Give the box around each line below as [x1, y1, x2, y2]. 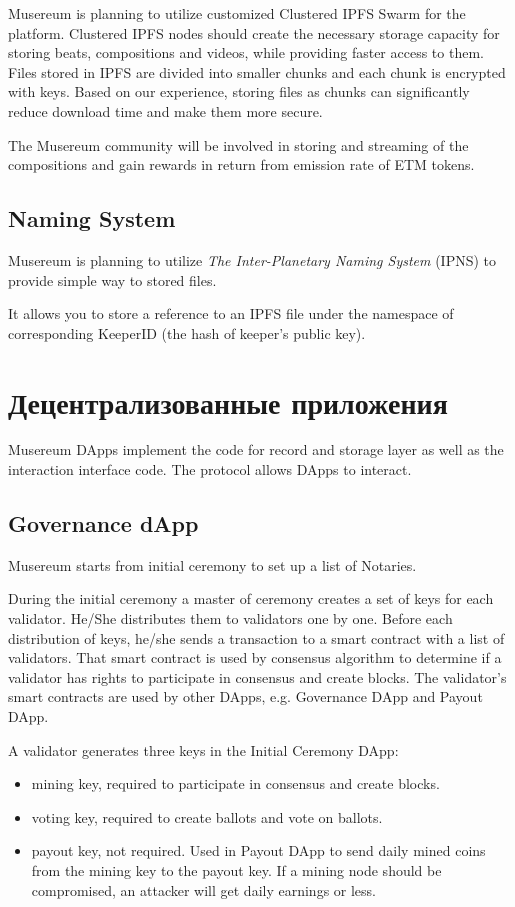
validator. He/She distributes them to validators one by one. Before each [8, 608, 453, 629]
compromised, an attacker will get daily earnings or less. [31, 879, 377, 900]
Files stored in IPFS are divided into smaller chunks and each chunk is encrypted [8, 61, 506, 82]
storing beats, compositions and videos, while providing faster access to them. [8, 42, 484, 63]
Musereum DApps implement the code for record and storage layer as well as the [8, 439, 504, 460]
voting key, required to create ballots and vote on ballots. [31, 806, 383, 827]
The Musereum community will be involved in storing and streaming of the [8, 134, 469, 155]
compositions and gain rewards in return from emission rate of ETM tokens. [8, 154, 475, 175]
